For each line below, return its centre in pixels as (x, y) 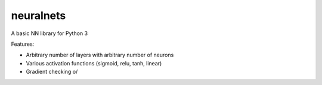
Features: (23, 44)
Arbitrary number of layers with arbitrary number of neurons (100, 55)
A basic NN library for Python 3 (49, 33)
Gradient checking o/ (52, 72)
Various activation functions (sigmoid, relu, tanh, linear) (94, 63)
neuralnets (38, 15)
